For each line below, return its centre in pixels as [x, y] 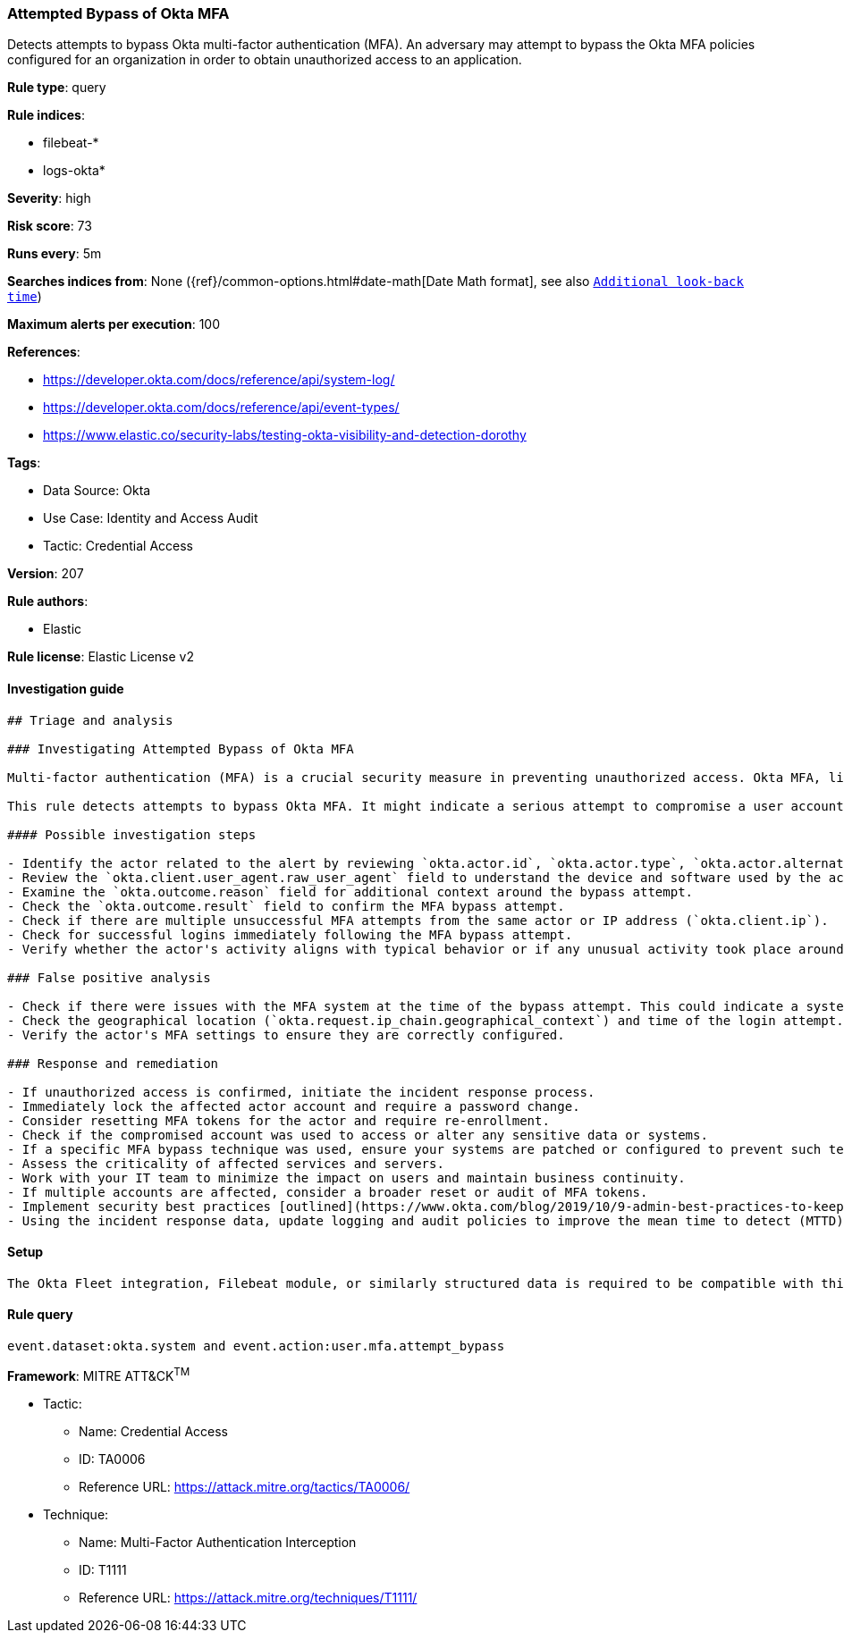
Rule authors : [48, 601]
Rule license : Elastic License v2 [101, 657]
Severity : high [49, 198]
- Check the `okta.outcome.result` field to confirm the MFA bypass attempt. [286, 906]
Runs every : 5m [55, 254]
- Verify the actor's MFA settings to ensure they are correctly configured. [286, 1034]
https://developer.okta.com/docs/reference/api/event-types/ [221, 408]
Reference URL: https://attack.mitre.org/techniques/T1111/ [248, 1597]
